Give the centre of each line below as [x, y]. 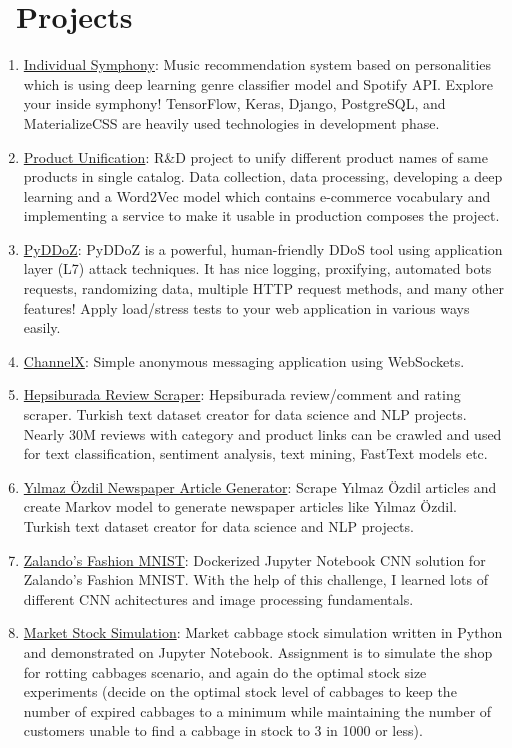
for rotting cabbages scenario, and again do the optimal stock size [225, 671]
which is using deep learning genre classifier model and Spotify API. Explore [258, 83]
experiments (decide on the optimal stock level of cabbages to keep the [240, 691]
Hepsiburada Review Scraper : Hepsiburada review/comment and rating [242, 394]
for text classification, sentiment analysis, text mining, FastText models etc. [255, 453]
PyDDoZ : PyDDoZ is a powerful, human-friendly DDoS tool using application [263, 248]
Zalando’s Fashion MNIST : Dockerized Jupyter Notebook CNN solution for [254, 559]
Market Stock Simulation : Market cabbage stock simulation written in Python [263, 632]
